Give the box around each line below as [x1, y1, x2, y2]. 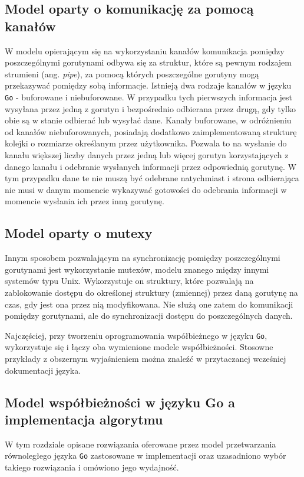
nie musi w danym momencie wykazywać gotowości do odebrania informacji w [5, 183, 287, 195]
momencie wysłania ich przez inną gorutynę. [5, 195, 164, 207]
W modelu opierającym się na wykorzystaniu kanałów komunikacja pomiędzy [5, 44, 285, 57]
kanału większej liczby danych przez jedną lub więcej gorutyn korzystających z [5, 149, 289, 161]
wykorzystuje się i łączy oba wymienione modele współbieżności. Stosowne [5, 341, 273, 353]
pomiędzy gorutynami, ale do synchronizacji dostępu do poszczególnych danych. [5, 309, 293, 322]
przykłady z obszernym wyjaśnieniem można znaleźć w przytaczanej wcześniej [5, 352, 286, 364]
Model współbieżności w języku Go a [5, 393, 236, 411]
